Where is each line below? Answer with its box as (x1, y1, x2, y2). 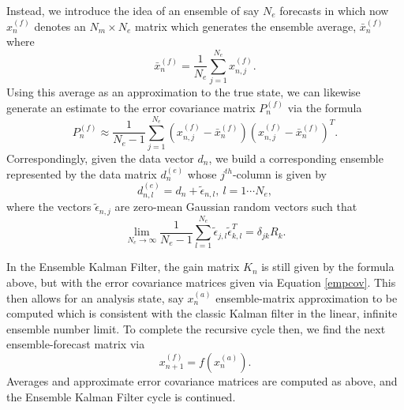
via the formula (287, 99, 362, 115)
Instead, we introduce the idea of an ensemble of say (6, 2, 260, 18)
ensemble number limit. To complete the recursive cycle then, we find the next (6, 320, 386, 337)
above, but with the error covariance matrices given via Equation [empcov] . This (6, 274, 396, 291)
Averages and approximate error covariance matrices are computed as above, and (6, 373, 398, 389)
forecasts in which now (279, 2, 389, 18)
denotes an (34, 17, 86, 34)
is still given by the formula (261, 258, 395, 275)
